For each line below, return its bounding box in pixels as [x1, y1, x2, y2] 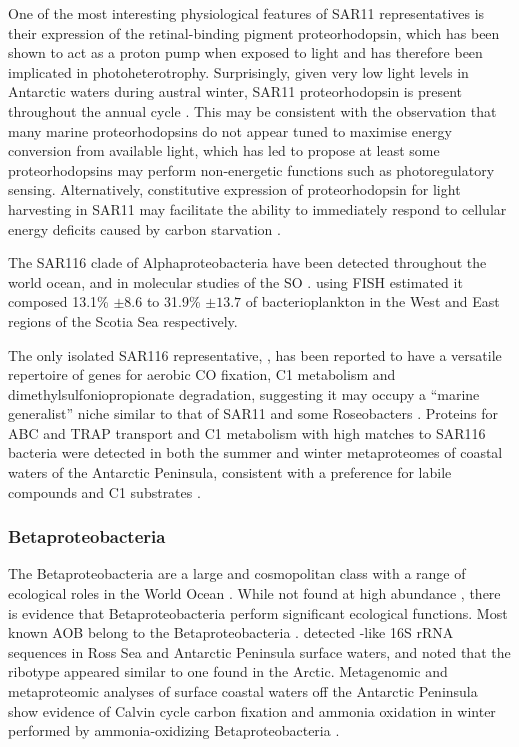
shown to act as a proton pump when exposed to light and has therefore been [8, 42, 483, 63]
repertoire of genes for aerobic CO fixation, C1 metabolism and [8, 364, 396, 385]
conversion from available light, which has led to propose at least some [8, 140, 440, 161]
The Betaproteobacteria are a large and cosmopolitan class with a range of [8, 563, 466, 584]
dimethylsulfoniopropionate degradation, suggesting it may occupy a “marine [8, 383, 480, 404]
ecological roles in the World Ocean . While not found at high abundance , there [8, 583, 501, 604]
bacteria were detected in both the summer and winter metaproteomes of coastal [8, 442, 503, 463]
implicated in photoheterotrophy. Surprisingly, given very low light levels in [8, 61, 469, 82]
